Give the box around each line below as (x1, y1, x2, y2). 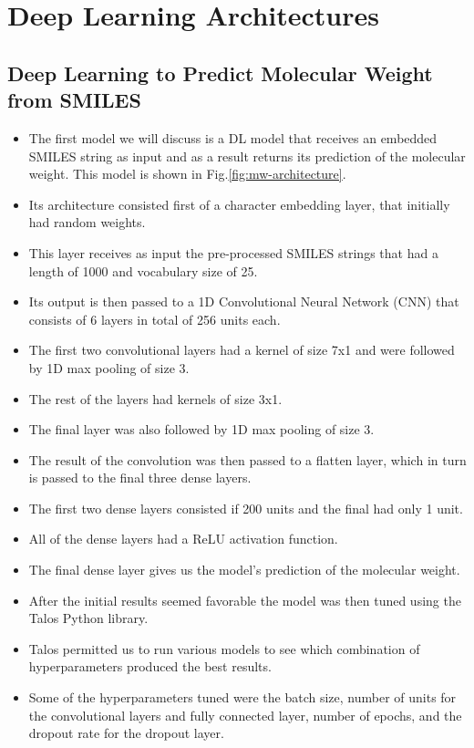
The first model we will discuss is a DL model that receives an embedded (28, 128, 438, 147)
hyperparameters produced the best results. (28, 657, 272, 676)
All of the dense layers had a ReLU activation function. (28, 529, 338, 548)
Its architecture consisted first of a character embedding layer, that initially (28, 194, 450, 213)
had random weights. (28, 213, 146, 232)
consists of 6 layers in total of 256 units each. (28, 309, 281, 328)
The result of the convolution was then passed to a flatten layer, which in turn (28, 450, 467, 469)
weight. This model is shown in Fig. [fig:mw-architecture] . (28, 164, 346, 183)
